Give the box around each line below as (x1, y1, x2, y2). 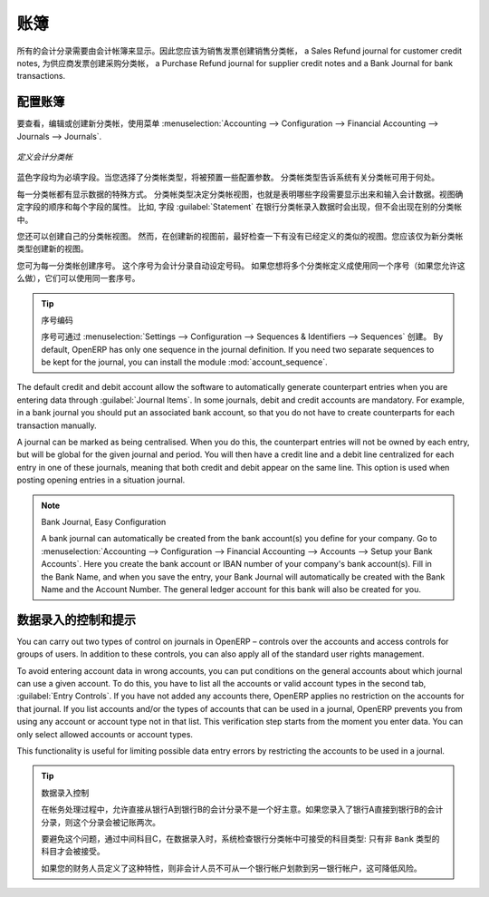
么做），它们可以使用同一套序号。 (16, 273, 140, 284)
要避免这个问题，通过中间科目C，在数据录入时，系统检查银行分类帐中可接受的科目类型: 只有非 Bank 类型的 (41, 833, 440, 843)
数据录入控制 (41, 787, 90, 798)
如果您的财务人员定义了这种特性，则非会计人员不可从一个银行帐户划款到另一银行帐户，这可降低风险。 (41, 863, 422, 873)
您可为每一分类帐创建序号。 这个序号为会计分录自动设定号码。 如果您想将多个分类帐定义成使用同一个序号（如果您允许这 (16, 259, 465, 271)
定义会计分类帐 (16, 151, 72, 162)
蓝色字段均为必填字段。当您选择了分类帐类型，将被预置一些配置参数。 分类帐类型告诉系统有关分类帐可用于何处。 (16, 172, 439, 183)
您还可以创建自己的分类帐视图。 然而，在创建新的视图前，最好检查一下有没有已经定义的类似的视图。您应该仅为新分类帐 (16, 230, 464, 241)
